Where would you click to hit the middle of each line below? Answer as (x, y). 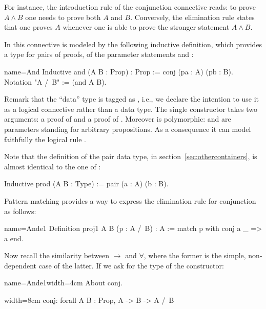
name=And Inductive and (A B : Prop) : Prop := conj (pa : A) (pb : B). (119, 71)
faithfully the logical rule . (45, 139)
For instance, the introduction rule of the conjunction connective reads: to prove (130, 7)
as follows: (20, 211)
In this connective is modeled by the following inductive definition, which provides (133, 44)
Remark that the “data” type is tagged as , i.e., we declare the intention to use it (132, 99)
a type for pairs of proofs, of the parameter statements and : (99, 54)
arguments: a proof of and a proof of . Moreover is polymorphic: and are (118, 119)
